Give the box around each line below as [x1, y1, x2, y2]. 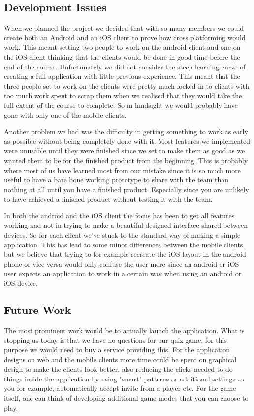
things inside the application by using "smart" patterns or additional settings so [4, 373, 244, 383]
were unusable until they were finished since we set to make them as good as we [4, 145, 245, 156]
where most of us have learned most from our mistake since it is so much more [4, 165, 241, 175]
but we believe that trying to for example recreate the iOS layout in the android [4, 249, 246, 259]
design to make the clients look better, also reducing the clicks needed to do [4, 364, 233, 374]
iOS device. [4, 278, 38, 288]
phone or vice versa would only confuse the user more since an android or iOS [4, 258, 239, 269]
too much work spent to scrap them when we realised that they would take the [4, 90, 242, 101]
